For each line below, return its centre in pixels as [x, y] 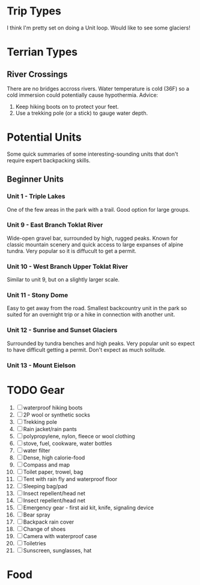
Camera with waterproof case [60, 536]
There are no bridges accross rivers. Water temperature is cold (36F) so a [98, 88]
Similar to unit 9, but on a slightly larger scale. [63, 280]
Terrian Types [42, 52]
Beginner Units [35, 179]
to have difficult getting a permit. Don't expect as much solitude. [86, 349]
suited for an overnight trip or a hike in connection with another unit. [91, 314]
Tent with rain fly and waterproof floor [70, 479]
